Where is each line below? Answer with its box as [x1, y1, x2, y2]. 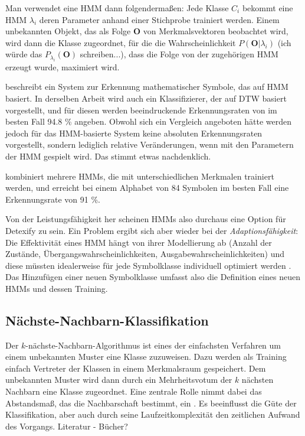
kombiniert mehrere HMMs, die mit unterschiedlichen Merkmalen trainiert [5, 170, 274, 182]
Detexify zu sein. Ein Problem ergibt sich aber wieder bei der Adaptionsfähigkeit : [5, 224, 299, 236]
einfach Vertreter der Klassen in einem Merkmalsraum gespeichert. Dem [5, 362, 266, 374]
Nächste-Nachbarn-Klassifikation [5, 311, 209, 329]
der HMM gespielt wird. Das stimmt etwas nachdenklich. [5, 149, 211, 162]
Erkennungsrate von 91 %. [5, 193, 100, 205]
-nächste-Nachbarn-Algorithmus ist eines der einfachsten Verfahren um [25, 339, 281, 351]
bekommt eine [242, 2, 293, 14]
